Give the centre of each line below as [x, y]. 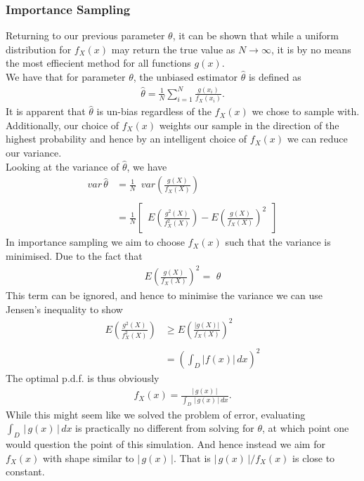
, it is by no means [311, 49]
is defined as [275, 77]
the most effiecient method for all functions [98, 63]
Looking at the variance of [63, 166]
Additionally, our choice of [63, 125]
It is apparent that [46, 111]
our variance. [34, 153]
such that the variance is [278, 242]
